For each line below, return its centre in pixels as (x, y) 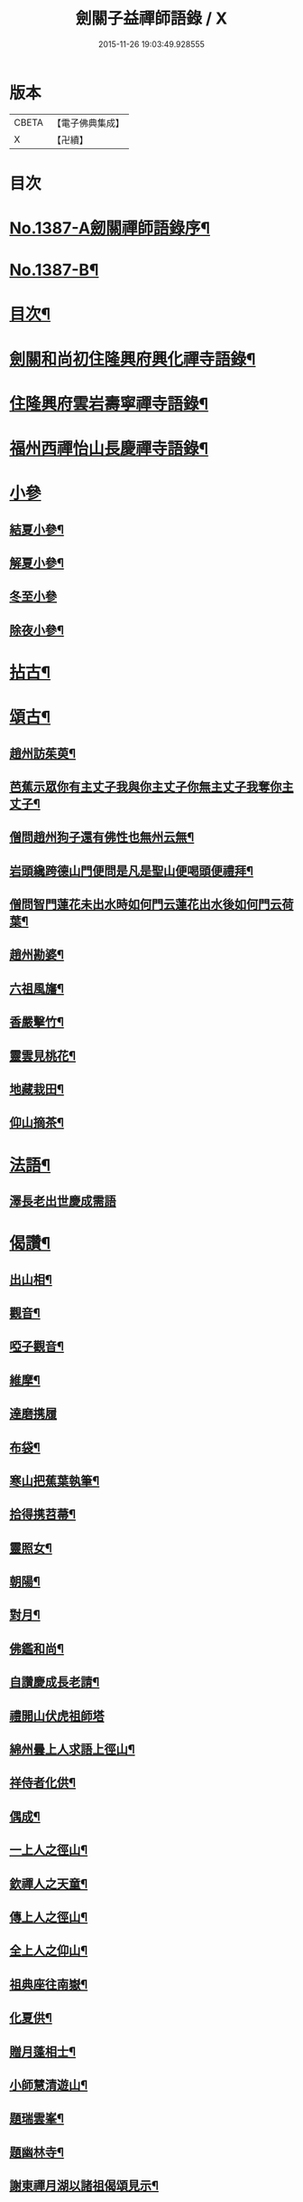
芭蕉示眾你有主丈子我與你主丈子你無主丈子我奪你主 (151, 786)
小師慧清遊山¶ (49, 2085)
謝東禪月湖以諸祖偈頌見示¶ (84, 2186)
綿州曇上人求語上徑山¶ (72, 1749)
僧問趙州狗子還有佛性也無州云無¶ (102, 837)
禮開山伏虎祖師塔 (57, 1716)
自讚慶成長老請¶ (55, 1682)
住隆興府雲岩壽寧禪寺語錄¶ (109, 404)
